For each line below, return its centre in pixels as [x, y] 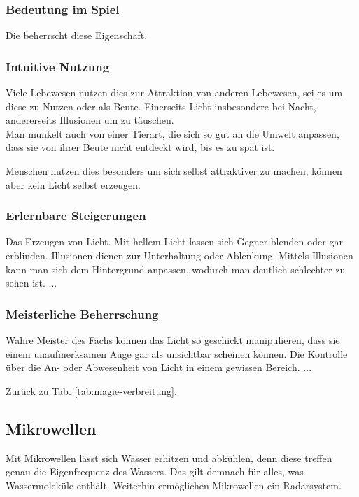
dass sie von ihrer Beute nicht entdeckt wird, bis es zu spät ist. [140, 147]
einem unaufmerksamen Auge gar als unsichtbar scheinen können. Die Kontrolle [177, 353]
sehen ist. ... [31, 283]
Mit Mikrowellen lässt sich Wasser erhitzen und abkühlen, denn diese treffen [169, 458]
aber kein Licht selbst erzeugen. [73, 184]
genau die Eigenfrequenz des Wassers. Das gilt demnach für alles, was [155, 471]
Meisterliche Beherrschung [82, 314]
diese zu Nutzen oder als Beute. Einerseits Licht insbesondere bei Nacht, [161, 106]
